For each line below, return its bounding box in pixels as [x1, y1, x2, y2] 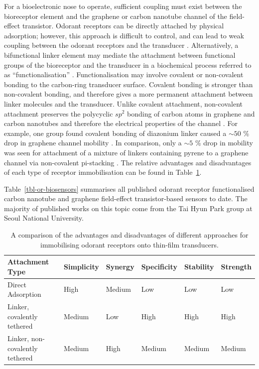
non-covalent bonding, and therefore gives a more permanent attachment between [4, 89, 253, 99]
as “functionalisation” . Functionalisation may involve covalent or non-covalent [4, 69, 244, 80]
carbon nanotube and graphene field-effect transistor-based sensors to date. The [4, 193, 248, 204]
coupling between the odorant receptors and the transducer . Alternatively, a [4, 40, 239, 50]
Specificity [141, 261, 177, 272]
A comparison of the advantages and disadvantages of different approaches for [10, 230, 249, 240]
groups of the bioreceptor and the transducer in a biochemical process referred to [4, 59, 252, 70]
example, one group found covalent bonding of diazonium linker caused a [4, 127, 227, 138]
